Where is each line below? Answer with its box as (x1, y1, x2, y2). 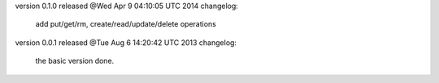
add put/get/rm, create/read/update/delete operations (35, 19, 217, 29)
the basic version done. (35, 56, 115, 66)
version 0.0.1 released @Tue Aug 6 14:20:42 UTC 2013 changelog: (15, 37, 237, 48)
